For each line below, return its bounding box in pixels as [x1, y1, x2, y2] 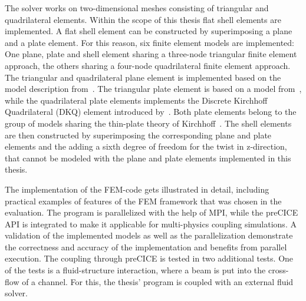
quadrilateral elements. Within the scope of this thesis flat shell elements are [5, 13, 281, 25]
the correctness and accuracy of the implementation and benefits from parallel [5, 240, 287, 253]
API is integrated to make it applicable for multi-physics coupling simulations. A [5, 217, 297, 230]
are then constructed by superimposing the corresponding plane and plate [5, 128, 272, 141]
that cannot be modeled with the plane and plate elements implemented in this [5, 151, 291, 164]
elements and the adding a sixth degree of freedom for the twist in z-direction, [5, 140, 287, 153]
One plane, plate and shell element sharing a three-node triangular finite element [5, 48, 297, 60]
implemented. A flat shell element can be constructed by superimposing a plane [5, 25, 292, 37]
